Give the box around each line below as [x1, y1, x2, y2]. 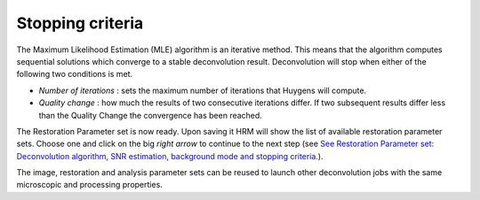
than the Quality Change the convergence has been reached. [38, 110, 262, 120]
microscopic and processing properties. [16, 180, 164, 190]
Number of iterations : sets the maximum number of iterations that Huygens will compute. [38, 85, 367, 96]
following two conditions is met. [16, 69, 133, 80]
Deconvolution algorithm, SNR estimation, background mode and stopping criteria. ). [16, 150, 324, 161]
